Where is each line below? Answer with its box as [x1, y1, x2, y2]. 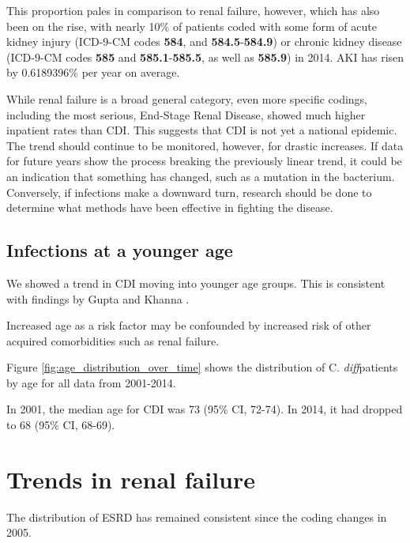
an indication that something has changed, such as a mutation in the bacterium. [6, 168, 395, 184]
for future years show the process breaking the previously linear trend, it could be [6, 153, 402, 169]
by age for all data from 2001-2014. [6, 374, 176, 390]
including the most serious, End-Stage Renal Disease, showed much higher [6, 106, 366, 123]
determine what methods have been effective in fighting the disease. [6, 199, 333, 216]
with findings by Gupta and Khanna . [6, 290, 190, 307]
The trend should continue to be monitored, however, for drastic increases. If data [6, 137, 404, 153]
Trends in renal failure [6, 462, 256, 495]
